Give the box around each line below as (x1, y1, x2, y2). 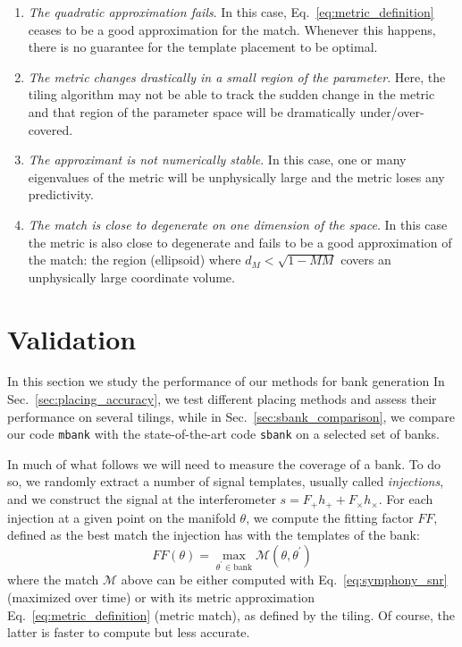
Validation (7, 320, 137, 357)
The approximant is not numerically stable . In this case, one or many (28, 150, 407, 169)
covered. (28, 120, 73, 139)
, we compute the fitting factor (246, 508, 414, 526)
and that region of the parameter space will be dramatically (28, 102, 356, 121)
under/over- (359, 102, 424, 121)
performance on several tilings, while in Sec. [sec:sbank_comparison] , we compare (7, 407, 456, 425)
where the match (7, 570, 99, 589)
